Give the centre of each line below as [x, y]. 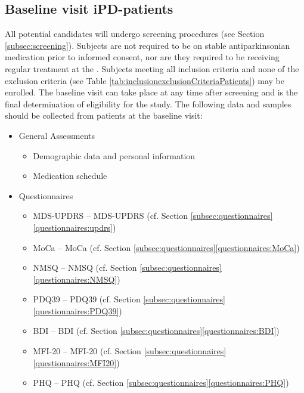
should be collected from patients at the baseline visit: [104, 115]
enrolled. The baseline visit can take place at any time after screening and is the [151, 92]
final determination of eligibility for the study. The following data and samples [148, 103]
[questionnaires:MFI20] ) [76, 362]
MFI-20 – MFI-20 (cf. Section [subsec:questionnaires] [130, 351]
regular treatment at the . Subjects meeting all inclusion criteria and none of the [152, 68]
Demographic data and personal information [114, 155]
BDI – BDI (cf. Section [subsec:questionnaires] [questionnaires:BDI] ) [156, 331]
